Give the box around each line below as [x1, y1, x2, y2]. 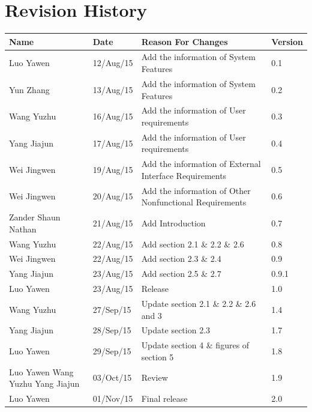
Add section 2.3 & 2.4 [141, 252, 221, 265]
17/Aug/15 [92, 136, 133, 149]
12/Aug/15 [92, 56, 133, 69]
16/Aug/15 [92, 110, 133, 123]
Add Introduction [141, 216, 206, 229]
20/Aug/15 [92, 190, 133, 202]
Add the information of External [141, 157, 261, 170]
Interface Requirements [141, 169, 227, 181]
